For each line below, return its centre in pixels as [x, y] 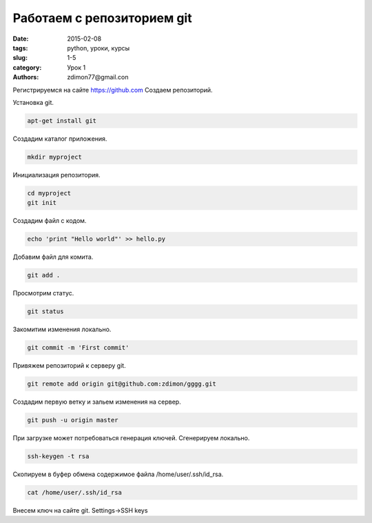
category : [27, 67]
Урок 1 [76, 67]
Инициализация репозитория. [56, 175]
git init [42, 203]
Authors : [26, 77]
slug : [20, 58]
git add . [44, 275]
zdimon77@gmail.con [98, 77]
